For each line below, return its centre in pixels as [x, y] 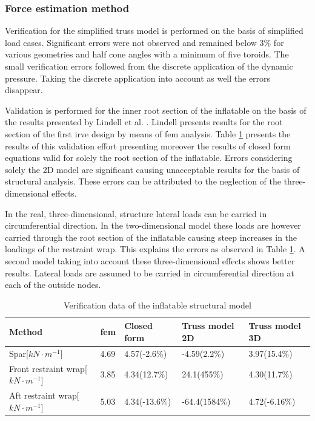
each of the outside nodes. [53, 285]
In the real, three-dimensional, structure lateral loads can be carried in [136, 213]
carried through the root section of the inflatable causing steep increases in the [151, 237]
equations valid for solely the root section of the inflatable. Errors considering [149, 158]
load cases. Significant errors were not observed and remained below [131, 42]
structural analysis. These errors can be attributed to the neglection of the [143, 181]
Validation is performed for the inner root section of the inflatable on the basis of [156, 110]
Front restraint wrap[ [48, 368]
